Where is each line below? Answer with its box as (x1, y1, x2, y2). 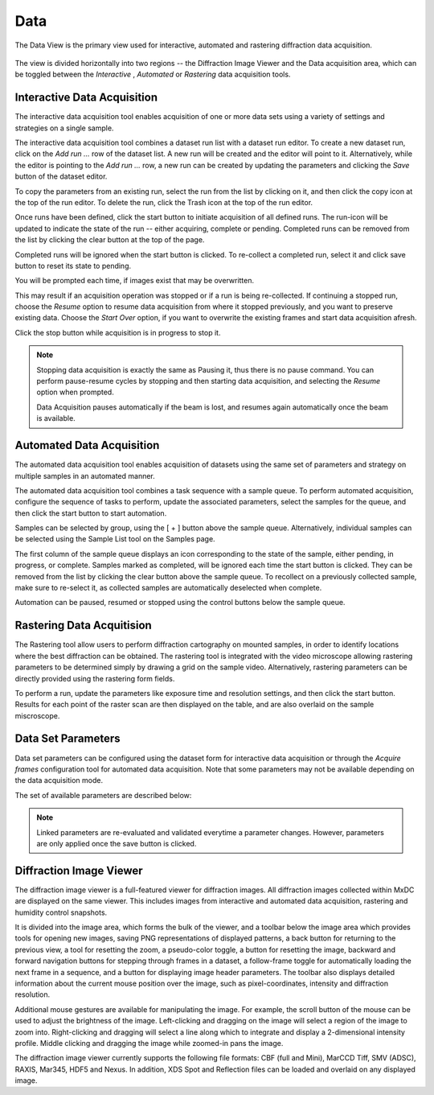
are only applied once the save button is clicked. (36, 838, 197, 848)
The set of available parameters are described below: (14, 790, 192, 800)
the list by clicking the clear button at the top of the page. (14, 235, 205, 245)
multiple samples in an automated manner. (14, 471, 156, 480)
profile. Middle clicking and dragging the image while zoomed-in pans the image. (14, 1038, 284, 1048)
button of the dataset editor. (14, 171, 108, 181)
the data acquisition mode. (14, 776, 104, 785)
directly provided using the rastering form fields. (14, 673, 175, 683)
